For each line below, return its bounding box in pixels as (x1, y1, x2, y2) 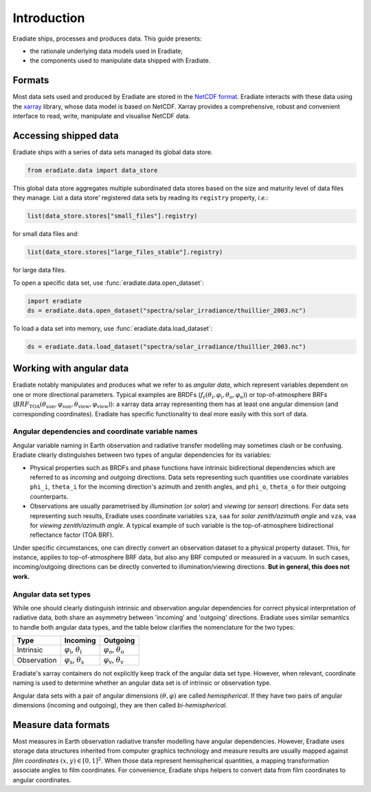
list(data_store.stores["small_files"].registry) (27, 212, 198, 220)
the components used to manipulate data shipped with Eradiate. (30, 56, 211, 65)
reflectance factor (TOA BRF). (30, 531, 114, 539)
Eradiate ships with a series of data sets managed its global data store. (12, 148, 213, 156)
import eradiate (27, 297, 82, 305)
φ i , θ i (64, 645, 82, 656)
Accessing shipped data (12, 129, 120, 141)
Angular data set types (12, 589, 91, 599)
